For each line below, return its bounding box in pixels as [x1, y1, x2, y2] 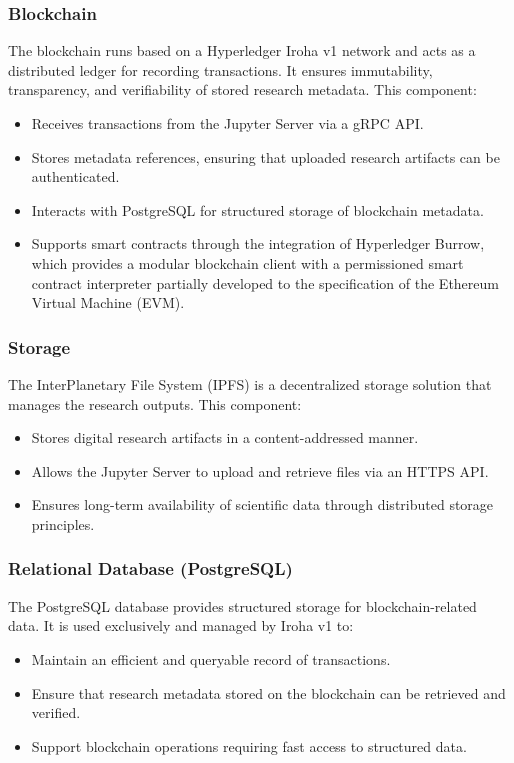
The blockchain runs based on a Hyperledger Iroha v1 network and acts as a [8, 40, 476, 61]
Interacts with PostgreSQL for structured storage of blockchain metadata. [31, 199, 484, 220]
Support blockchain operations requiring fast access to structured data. [31, 735, 467, 756]
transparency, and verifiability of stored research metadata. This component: [8, 79, 477, 100]
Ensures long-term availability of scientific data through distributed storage [31, 494, 494, 515]
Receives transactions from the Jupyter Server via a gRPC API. [31, 113, 424, 133]
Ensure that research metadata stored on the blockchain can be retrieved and [31, 682, 506, 703]
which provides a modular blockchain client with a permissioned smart [31, 252, 464, 273]
